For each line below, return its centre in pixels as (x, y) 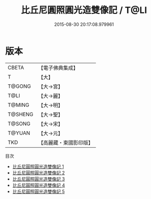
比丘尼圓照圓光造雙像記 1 (38, 166)
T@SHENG (20, 114)
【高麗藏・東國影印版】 (66, 143)
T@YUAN (19, 133)
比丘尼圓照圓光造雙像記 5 (38, 191)
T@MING (18, 105)
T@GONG (19, 86)
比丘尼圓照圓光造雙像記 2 (38, 173)
